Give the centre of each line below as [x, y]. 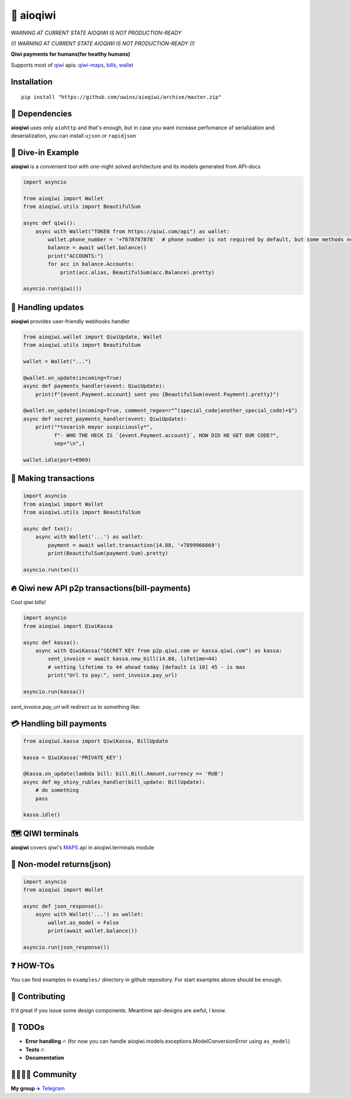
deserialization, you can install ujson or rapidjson [74, 136]
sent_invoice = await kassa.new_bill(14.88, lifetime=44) [133, 659]
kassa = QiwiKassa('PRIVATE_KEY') [73, 757]
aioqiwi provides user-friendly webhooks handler [70, 321]
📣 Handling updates [47, 307]
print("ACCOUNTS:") [75, 256]
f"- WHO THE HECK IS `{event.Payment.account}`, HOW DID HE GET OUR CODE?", [166, 435]
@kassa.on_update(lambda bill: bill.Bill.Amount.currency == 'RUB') [123, 774]
